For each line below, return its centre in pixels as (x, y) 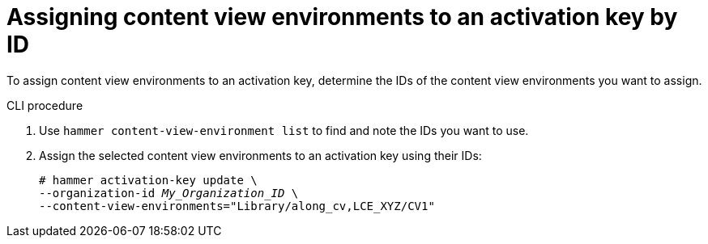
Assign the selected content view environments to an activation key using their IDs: (260, 155)
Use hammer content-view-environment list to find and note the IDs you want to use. (284, 130)
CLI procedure (45, 105)
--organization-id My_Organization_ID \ (169, 193)
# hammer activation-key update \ (148, 180)
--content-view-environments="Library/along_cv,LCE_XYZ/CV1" (237, 206)
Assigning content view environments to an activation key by (342, 17)
